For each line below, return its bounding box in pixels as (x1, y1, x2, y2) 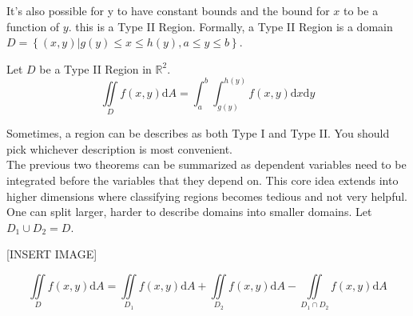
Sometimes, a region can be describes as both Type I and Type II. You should (6, 125, 390, 142)
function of (6, 18, 60, 34)
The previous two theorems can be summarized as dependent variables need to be (6, 156, 407, 173)
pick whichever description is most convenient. (6, 140, 233, 157)
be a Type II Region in (39, 60, 152, 77)
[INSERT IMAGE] (6, 246, 97, 262)
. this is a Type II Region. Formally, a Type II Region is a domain (68, 18, 393, 34)
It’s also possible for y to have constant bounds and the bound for (6, 2, 330, 18)
